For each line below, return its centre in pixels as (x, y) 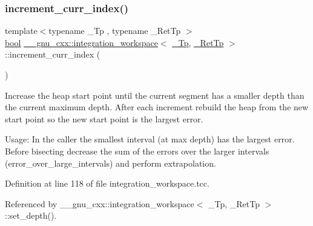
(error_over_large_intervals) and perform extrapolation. (110, 163)
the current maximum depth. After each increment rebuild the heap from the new (157, 107)
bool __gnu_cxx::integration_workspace (81, 42)
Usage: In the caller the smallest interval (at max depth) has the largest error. (150, 139)
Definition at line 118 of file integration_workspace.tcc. (107, 183)
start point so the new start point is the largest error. (104, 118)
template (21, 31)
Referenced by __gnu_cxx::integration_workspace (100, 203)
